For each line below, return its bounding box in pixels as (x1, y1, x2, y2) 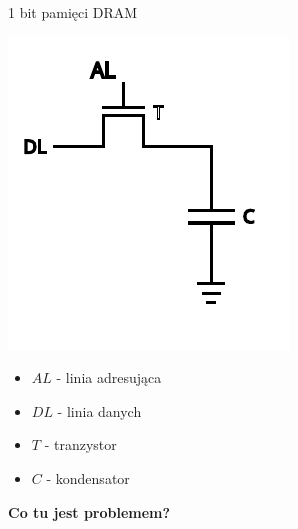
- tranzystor (44, 434, 117, 455)
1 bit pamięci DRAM (8, 2, 138, 22)
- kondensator (46, 467, 130, 488)
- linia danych (57, 400, 142, 421)
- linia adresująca (56, 367, 162, 388)
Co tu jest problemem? (8, 501, 171, 522)
